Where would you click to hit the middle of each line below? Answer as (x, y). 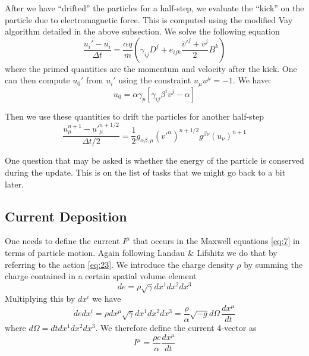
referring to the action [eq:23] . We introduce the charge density (119, 264)
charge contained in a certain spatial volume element (101, 276)
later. (14, 184)
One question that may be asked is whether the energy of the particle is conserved (154, 160)
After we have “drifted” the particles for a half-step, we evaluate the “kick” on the (154, 8)
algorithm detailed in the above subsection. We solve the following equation (142, 31)
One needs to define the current (62, 241)
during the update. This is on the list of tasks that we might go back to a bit (145, 172)
